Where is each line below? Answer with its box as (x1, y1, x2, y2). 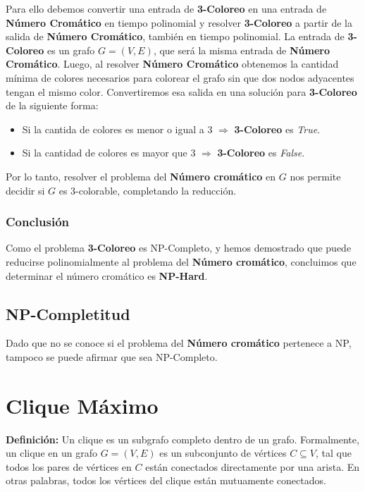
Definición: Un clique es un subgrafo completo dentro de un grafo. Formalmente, (6, 431, 359, 446)
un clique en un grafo (6, 445, 97, 460)
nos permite (290, 168, 341, 183)
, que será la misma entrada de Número (153, 42, 330, 57)
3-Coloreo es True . (234, 121, 321, 136)
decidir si (6, 183, 45, 197)
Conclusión (6, 213, 69, 230)
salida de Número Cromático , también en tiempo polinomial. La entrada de (6, 29, 345, 44)
